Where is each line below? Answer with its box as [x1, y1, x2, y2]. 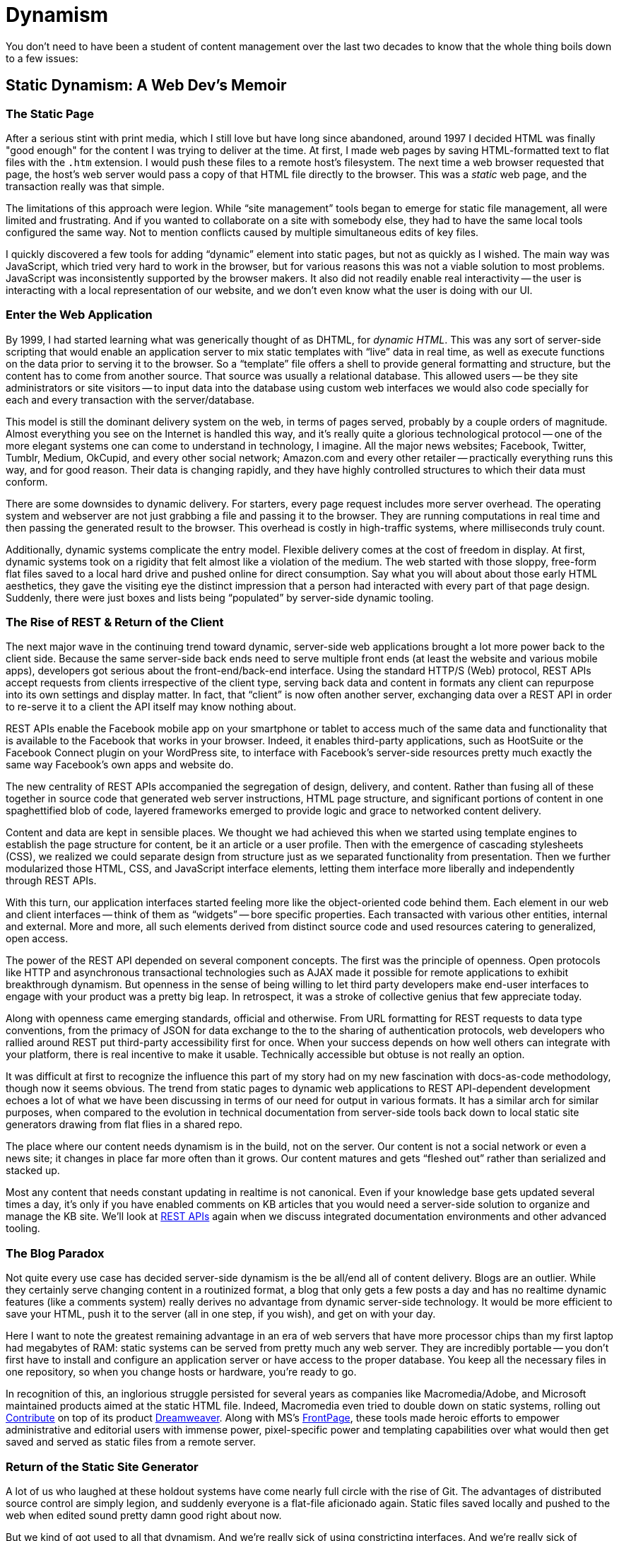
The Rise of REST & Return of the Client [6, 615, 224, 630]
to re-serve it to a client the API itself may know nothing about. [6, 701, 297, 713]
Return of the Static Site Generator [6, 1459, 199, 1474]
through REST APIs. [6, 874, 97, 887]
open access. [6, 932, 69, 945]
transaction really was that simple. [6, 180, 165, 192]
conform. [6, 475, 48, 488]
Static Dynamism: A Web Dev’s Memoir [6, 76, 287, 95]
